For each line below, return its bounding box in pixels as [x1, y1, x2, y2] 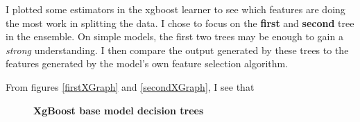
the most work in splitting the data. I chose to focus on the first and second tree [6, 15, 354, 30]
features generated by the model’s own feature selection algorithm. [6, 56, 289, 71]
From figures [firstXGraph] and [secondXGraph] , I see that [6, 79, 255, 94]
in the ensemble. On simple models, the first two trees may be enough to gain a [6, 29, 343, 44]
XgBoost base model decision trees [33, 103, 204, 117]
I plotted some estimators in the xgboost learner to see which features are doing [6, 2, 345, 16]
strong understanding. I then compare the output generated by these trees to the [6, 42, 349, 57]
